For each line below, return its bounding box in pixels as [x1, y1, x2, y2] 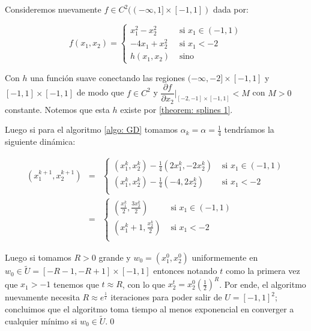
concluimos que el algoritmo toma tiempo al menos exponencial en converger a [5, 302, 294, 315]
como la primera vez [225, 264, 300, 277]
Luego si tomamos [5, 251, 71, 264]
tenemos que [53, 278, 99, 290]
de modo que [76, 86, 124, 99]
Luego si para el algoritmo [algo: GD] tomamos [5, 123, 178, 136]
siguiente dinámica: [5, 135, 76, 148]
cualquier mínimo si [5, 314, 77, 327]
